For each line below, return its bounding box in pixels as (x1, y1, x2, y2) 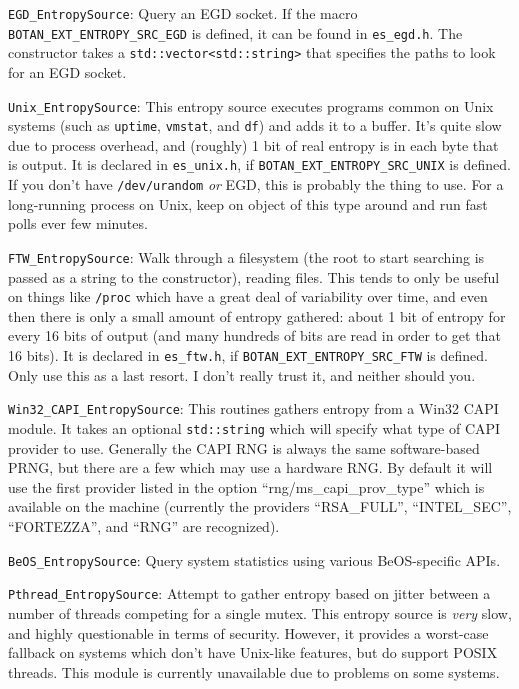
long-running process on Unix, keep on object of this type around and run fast (8, 193, 488, 214)
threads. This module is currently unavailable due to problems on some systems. (8, 661, 500, 682)
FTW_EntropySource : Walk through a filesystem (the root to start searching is (8, 246, 485, 267)
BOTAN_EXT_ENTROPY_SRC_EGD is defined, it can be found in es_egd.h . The (8, 22, 463, 43)
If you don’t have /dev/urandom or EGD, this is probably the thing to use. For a (8, 174, 504, 195)
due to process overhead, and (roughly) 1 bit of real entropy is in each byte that (8, 134, 499, 155)
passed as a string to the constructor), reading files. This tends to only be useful (8, 266, 500, 287)
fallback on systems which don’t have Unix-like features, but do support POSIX (8, 642, 498, 663)
